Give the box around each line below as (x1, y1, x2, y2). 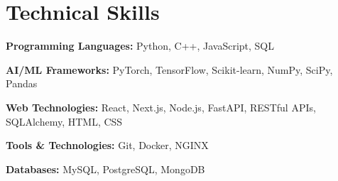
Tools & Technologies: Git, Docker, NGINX (6, 138, 209, 153)
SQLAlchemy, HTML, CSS (6, 114, 123, 128)
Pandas (6, 76, 38, 91)
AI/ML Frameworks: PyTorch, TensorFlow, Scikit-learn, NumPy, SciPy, (6, 62, 333, 77)
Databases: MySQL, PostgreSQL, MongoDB (6, 161, 205, 176)
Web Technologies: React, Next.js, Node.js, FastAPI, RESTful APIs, (6, 99, 316, 114)
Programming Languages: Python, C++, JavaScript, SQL (6, 38, 274, 53)
